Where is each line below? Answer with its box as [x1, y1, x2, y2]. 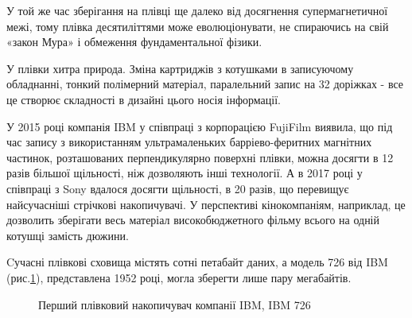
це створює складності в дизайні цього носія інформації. [6, 91, 281, 107]
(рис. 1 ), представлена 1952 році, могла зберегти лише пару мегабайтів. [6, 269, 352, 285]
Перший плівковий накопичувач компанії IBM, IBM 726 [38, 296, 311, 312]
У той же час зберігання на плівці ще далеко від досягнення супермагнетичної [6, 2, 388, 18]
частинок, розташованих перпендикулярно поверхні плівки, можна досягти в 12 [6, 149, 394, 165]
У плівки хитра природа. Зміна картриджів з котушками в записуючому [6, 60, 354, 76]
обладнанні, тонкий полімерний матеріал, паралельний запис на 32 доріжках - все [6, 76, 404, 92]
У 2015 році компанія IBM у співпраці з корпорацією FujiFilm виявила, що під [6, 118, 393, 134]
